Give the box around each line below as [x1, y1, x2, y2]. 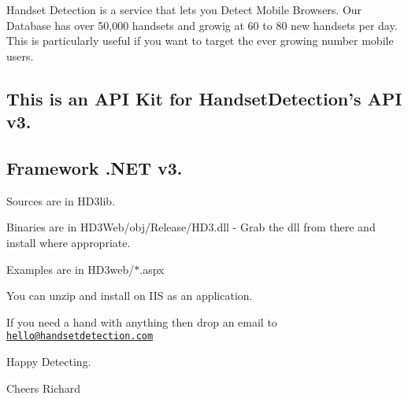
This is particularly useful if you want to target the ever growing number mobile [6, 32, 394, 49]
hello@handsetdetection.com [6, 331, 154, 342]
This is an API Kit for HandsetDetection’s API [6, 86, 402, 110]
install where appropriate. [6, 234, 131, 250]
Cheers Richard [6, 379, 81, 396]
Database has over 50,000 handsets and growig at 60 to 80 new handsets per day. [6, 17, 398, 33]
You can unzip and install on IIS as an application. [6, 287, 253, 304]
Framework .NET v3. [6, 155, 183, 179]
